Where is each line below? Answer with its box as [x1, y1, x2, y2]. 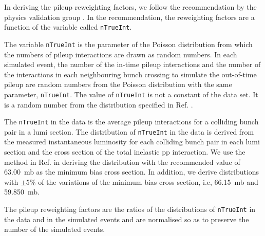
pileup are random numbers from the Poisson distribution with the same [4, 79, 232, 90]
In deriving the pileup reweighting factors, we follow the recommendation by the [4, 2, 257, 12]
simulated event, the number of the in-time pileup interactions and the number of [4, 59, 261, 70]
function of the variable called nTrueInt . [4, 22, 132, 32]
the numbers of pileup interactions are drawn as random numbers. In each [4, 49, 237, 59]
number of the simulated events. [4, 224, 105, 234]
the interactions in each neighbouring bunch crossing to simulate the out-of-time [4, 69, 257, 79]
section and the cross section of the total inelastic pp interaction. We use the [4, 146, 245, 157]
